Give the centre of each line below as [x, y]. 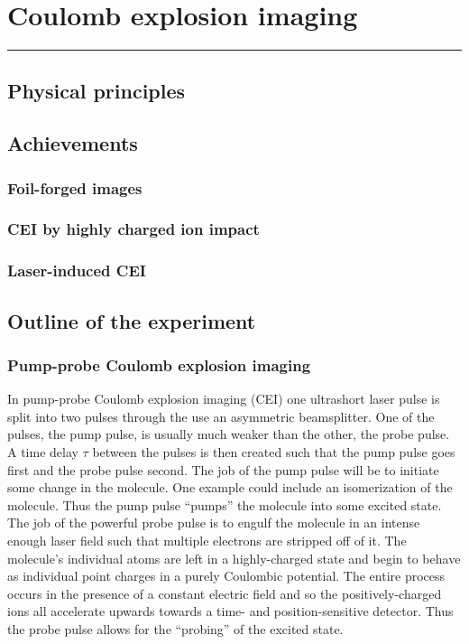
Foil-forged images [75, 187]
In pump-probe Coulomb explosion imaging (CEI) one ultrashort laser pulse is [224, 399]
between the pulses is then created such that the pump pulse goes [274, 452]
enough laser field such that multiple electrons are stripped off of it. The [207, 540]
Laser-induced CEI [77, 271]
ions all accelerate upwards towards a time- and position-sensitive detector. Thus [230, 611]
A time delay [43, 452]
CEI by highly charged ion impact [133, 229]
